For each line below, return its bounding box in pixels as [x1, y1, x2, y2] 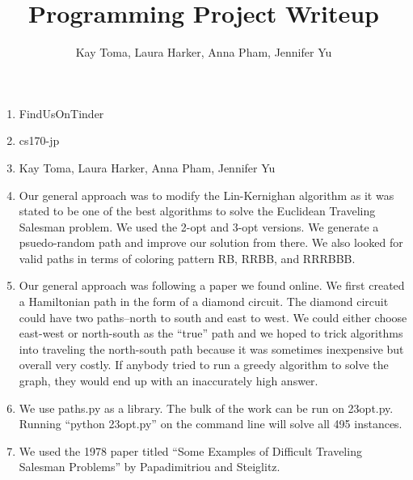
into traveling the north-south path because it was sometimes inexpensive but [19, 340, 404, 357]
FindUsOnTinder [19, 104, 104, 121]
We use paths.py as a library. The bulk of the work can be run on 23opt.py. [19, 399, 394, 416]
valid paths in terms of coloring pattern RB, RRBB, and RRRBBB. [19, 249, 356, 266]
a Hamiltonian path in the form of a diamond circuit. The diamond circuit [19, 293, 389, 310]
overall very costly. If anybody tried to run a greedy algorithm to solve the [19, 356, 389, 373]
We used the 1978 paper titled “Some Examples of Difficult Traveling [19, 442, 362, 459]
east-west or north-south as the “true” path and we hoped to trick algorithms [19, 325, 403, 342]
